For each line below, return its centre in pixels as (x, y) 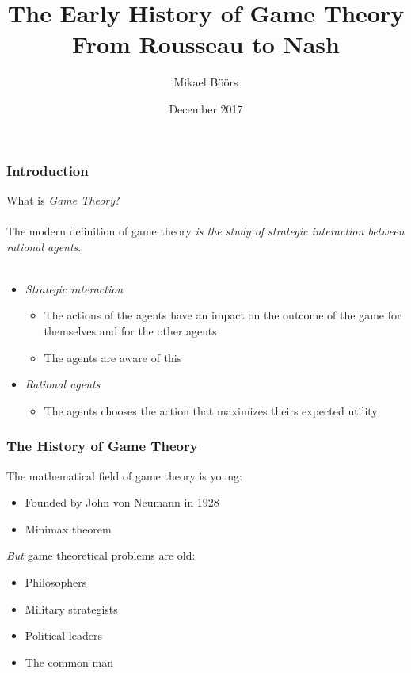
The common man (69, 662)
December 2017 (206, 108)
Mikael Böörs (206, 82)
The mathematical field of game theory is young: (124, 475)
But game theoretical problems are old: (101, 555)
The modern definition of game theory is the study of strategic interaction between (205, 230)
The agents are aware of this (113, 357)
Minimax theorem (68, 528)
